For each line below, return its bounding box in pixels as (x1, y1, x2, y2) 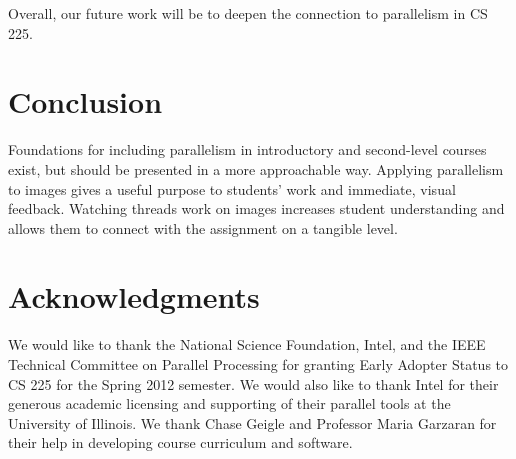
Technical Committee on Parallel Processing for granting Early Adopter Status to (8, 354, 509, 374)
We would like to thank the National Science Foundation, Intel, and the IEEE (8, 334, 486, 355)
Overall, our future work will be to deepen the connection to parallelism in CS (8, 3, 488, 23)
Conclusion (8, 81, 163, 122)
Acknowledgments (8, 276, 260, 317)
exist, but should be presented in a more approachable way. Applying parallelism (8, 158, 504, 179)
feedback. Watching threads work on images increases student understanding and (8, 198, 505, 219)
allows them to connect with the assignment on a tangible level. (8, 217, 398, 238)
